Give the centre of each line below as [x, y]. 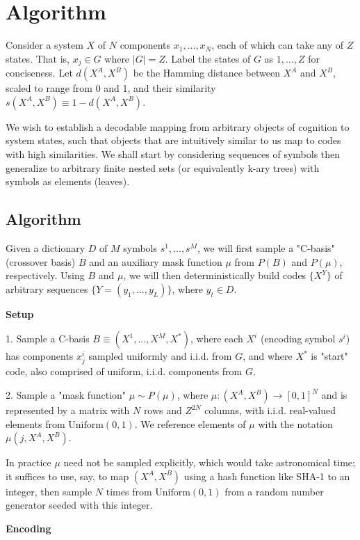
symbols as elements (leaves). [68, 181]
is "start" [329, 356]
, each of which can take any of [278, 45]
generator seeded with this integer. [79, 505]
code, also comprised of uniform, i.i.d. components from [124, 371]
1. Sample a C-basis [48, 339]
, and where [268, 356]
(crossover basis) [41, 261]
